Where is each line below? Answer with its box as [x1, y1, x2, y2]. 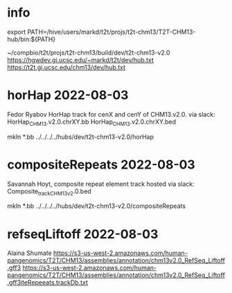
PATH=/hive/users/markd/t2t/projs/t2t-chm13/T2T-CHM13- [27, 28, 196, 36]
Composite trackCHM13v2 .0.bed [7, 187, 91, 197]
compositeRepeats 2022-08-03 [7, 157, 195, 172]
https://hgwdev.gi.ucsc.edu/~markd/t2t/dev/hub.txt [7, 55, 154, 64]
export [7, 28, 26, 36]
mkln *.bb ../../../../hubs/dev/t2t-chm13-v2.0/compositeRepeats [7, 202, 186, 210]
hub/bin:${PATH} [7, 35, 56, 43]
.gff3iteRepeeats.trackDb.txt [7, 278, 88, 287]
